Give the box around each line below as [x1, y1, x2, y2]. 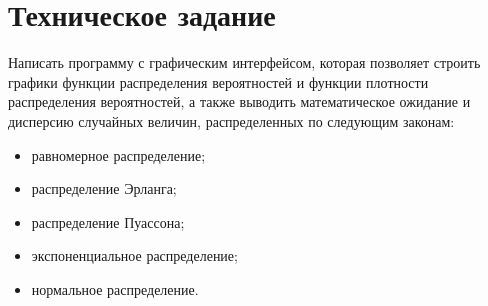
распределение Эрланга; [31, 178, 177, 199]
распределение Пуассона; [31, 211, 185, 232]
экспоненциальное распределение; [31, 245, 238, 266]
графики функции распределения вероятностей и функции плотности [8, 71, 429, 92]
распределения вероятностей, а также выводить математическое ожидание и [8, 91, 471, 112]
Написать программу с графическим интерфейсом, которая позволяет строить [8, 52, 481, 73]
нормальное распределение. [31, 278, 199, 299]
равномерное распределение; [31, 144, 206, 165]
